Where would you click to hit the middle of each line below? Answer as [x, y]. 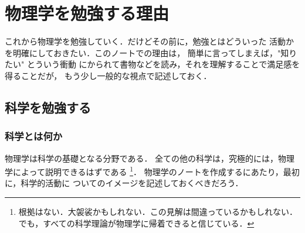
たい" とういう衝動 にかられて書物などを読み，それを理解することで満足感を [152, 64]
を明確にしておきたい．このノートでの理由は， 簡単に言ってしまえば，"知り [151, 52]
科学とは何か [34, 136]
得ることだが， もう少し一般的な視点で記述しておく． [108, 75]
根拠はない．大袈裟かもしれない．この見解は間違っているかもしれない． [158, 211]
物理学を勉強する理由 [87, 13]
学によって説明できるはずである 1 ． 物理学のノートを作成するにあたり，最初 [152, 171]
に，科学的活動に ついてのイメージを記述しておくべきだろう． [124, 183]
